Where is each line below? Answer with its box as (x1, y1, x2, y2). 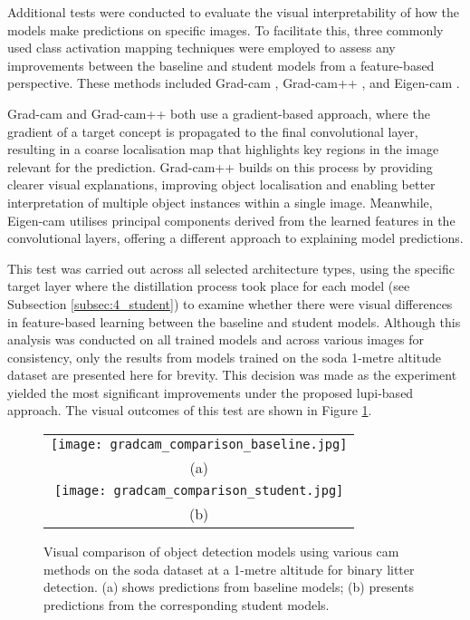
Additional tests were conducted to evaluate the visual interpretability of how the (7, 3, 459, 21)
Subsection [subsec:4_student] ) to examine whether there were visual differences (7, 294, 453, 313)
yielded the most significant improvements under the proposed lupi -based (7, 383, 414, 402)
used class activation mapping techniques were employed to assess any (7, 38, 396, 57)
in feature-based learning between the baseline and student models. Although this (7, 312, 461, 331)
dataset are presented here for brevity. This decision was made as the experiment (7, 365, 457, 384)
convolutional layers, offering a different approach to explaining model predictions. (7, 228, 464, 247)
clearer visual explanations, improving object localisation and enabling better (7, 175, 436, 194)
